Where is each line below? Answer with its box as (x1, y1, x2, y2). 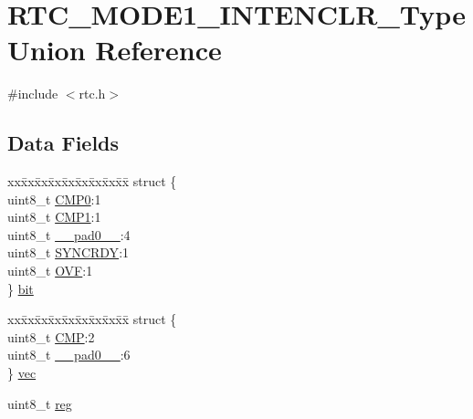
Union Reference (7, 31, 222, 68)
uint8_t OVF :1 (7, 261, 93, 280)
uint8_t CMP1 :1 (7, 207, 101, 226)
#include (7, 84, 58, 103)
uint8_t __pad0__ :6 (7, 345, 131, 364)
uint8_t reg (7, 393, 72, 413)
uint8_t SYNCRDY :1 (7, 243, 130, 262)
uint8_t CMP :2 (7, 327, 95, 346)
